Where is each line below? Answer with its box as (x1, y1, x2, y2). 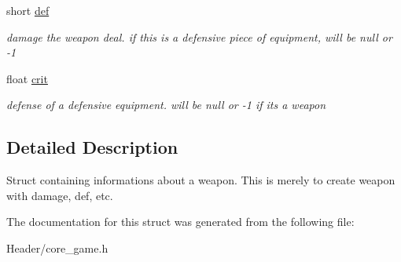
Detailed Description (6, 135, 178, 159)
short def (6, 2, 50, 18)
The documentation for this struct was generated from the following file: (6, 213, 355, 230)
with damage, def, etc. (6, 187, 113, 203)
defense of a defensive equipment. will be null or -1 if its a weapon (6, 96, 326, 113)
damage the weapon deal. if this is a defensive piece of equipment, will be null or (6, 28, 392, 45)
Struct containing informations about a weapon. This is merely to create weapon (6, 172, 395, 188)
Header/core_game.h (6, 239, 109, 256)
